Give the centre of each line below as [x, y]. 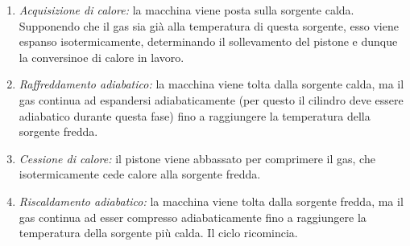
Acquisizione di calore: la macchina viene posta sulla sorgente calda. [186, 10]
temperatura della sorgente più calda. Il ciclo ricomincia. [158, 233]
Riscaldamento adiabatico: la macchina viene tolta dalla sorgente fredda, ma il [211, 201]
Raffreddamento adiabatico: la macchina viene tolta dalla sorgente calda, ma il [211, 84]
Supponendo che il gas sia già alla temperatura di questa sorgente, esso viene [209, 25]
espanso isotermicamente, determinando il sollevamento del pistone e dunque [208, 41]
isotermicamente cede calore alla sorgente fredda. [140, 174]
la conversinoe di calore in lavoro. [101, 57]
